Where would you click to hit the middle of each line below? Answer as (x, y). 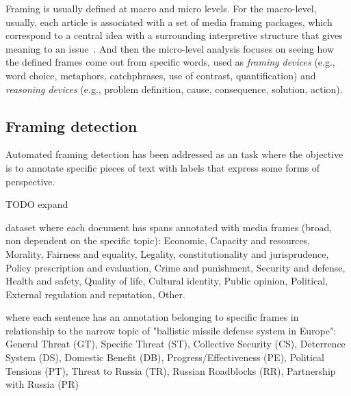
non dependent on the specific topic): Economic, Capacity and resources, (158, 240)
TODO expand (37, 204)
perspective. (30, 181)
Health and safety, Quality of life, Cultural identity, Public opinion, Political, (167, 281)
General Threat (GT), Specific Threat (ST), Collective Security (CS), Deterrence (175, 344)
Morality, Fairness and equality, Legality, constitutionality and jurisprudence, (167, 253)
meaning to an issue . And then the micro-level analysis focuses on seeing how (170, 48)
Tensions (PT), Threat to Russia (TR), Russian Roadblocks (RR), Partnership (171, 370)
